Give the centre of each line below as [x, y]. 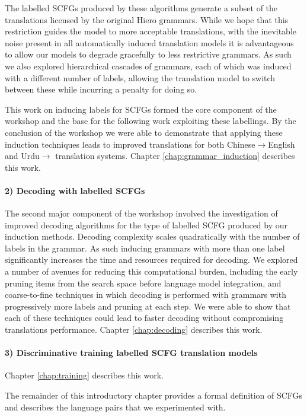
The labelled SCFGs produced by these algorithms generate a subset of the [141, 8]
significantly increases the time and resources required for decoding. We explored [151, 260]
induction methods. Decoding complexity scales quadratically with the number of [152, 236]
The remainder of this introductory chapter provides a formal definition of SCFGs [154, 395]
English [282, 144]
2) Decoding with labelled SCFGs [75, 190]
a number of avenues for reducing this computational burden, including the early [151, 271]
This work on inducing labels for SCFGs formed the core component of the [141, 109]
